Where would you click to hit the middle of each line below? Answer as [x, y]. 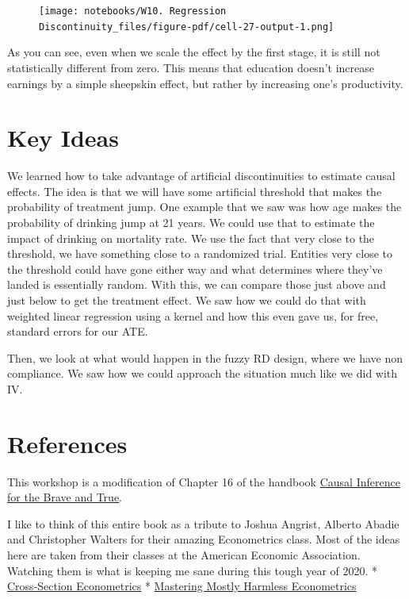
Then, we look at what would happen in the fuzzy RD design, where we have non [205, 357]
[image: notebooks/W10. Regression [133, 11]
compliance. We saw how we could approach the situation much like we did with [203, 373]
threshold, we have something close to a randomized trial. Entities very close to [200, 253]
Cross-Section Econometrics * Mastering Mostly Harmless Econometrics [182, 586]
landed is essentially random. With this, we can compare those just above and [197, 284]
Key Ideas [63, 138]
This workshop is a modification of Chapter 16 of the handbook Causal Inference [204, 481]
